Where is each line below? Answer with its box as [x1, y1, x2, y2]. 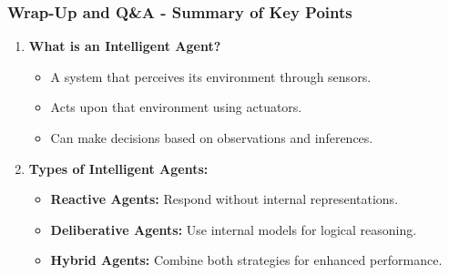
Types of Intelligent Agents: [28, 158, 209, 178]
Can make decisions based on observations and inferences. [50, 128, 373, 147]
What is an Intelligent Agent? [28, 36, 221, 56]
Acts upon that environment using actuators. [50, 97, 302, 117]
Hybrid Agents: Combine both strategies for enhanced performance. [50, 250, 443, 270]
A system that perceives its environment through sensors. [50, 66, 372, 86]
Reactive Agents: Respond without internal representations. [50, 189, 399, 209]
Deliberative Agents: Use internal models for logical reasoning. [50, 219, 417, 239]
